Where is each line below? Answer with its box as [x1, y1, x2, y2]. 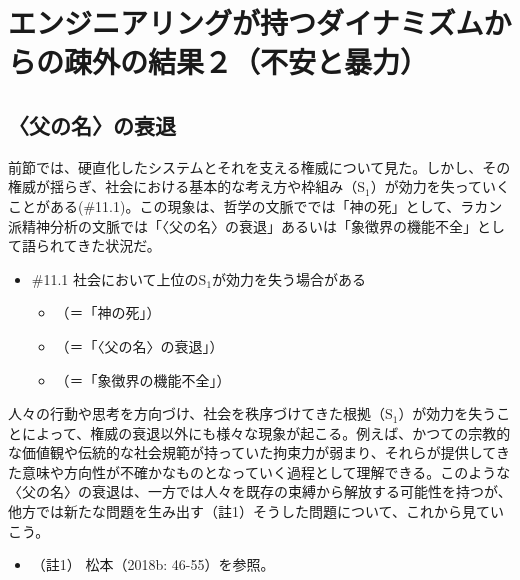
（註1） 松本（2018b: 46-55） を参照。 [31, 554, 275, 575]
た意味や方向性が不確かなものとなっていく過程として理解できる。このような [8, 461, 511, 482]
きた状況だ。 [77, 235, 161, 256]
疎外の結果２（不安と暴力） [64, 41, 429, 82]
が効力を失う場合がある [212, 268, 367, 289]
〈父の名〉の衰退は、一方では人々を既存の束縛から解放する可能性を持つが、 [8, 481, 512, 502]
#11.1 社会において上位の [31, 268, 199, 289]
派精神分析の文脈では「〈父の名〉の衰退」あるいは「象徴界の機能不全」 [8, 215, 477, 236]
